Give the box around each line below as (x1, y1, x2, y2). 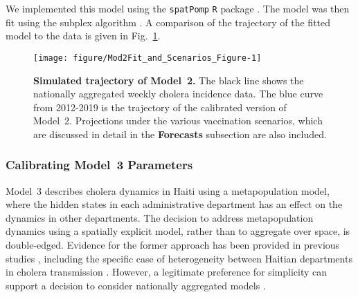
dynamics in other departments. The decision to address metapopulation (6, 210, 314, 224)
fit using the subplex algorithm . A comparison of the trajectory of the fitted (6, 15, 331, 29)
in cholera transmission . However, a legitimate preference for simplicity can (6, 265, 328, 279)
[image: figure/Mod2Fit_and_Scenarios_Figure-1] (33, 52, 262, 63)
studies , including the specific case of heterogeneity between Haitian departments (6, 251, 352, 265)
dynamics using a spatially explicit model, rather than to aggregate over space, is (6, 224, 350, 238)
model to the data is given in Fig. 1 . (6, 28, 161, 43)
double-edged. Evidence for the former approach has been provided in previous (6, 238, 340, 252)
